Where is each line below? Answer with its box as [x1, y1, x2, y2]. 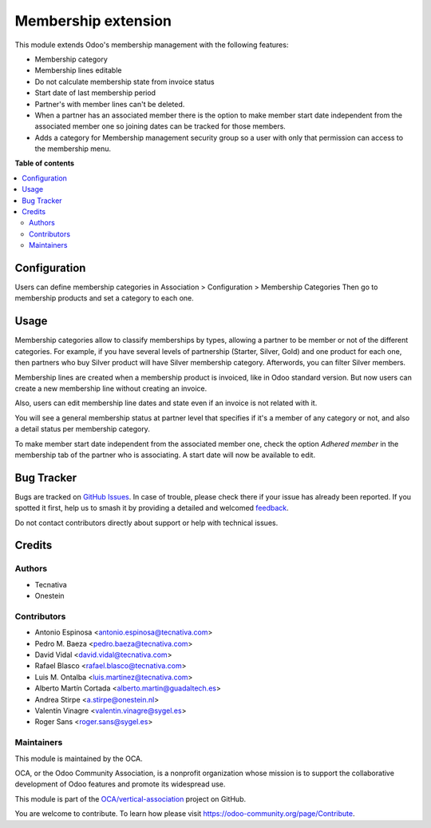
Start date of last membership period [34, 88, 156, 98]
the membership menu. [34, 144, 112, 153]
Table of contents [14, 158, 75, 168]
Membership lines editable [34, 66, 122, 75]
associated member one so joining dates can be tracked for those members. [34, 121, 287, 131]
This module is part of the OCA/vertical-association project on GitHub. [14, 794, 247, 803]
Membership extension [14, 12, 172, 30]
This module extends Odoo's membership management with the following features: [14, 40, 289, 50]
